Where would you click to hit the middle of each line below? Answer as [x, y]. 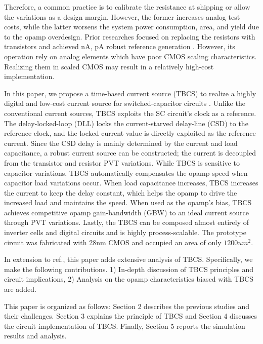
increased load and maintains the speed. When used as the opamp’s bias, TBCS [128, 202]
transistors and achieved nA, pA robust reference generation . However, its [120, 46]
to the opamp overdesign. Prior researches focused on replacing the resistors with [130, 36]
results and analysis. [35, 336]
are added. [20, 289]
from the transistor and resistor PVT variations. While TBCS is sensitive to [122, 162]
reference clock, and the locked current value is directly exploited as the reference [130, 133]
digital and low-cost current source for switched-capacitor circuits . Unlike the [125, 103]
